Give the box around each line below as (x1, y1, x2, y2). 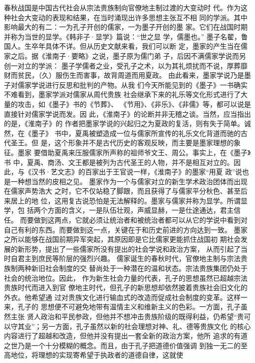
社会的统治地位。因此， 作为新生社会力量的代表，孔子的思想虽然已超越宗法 (4, 272, 248, 283)
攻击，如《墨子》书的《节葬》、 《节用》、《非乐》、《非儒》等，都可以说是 (17, 99, 251, 109)
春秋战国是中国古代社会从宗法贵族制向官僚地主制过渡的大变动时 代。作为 (4, 2, 241, 12)
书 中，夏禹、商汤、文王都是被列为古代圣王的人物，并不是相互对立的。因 (4, 157, 241, 167)
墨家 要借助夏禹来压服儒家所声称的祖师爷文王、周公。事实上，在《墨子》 (17, 147, 251, 157)
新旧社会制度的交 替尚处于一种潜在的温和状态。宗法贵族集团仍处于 (31, 263, 248, 273)
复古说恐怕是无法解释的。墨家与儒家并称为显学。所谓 (68, 195, 241, 205)
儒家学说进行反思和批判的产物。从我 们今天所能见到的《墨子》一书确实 (17, 79, 248, 90)
